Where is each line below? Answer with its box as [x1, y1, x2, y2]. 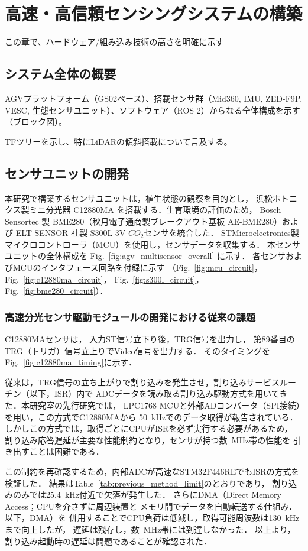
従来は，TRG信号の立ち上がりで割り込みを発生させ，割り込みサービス [5, 375, 280, 388]
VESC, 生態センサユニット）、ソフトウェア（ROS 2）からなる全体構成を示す [5, 103, 300, 116]
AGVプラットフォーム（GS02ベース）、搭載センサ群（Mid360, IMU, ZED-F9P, [5, 92, 303, 104]
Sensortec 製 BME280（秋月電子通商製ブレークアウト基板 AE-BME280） [5, 215, 282, 227]
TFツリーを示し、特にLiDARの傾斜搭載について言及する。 [5, 135, 232, 147]
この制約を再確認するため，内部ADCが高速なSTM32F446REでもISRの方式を [5, 465, 300, 477]
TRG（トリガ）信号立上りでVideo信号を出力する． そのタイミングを [5, 344, 271, 356]
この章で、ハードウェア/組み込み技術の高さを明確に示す [5, 35, 224, 48]
